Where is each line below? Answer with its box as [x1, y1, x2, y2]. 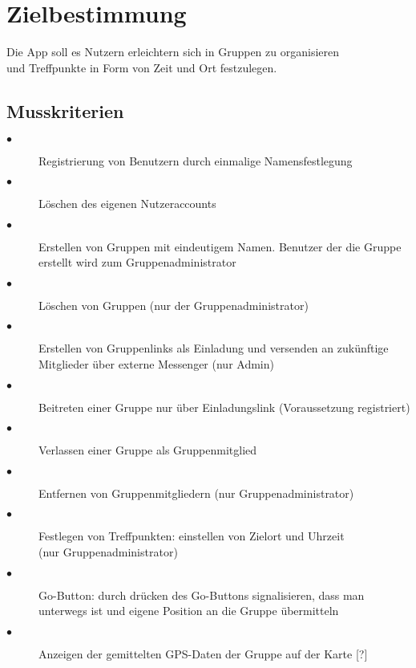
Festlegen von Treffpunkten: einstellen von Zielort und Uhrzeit [38, 527, 345, 544]
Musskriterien [6, 98, 124, 123]
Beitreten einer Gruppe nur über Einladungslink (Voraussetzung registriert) [38, 398, 410, 415]
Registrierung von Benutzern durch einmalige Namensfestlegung [38, 152, 353, 169]
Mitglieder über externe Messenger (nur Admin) [38, 356, 274, 373]
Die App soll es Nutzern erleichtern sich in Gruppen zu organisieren [6, 43, 340, 60]
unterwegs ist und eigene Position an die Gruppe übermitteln [38, 602, 339, 619]
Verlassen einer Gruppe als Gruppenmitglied [38, 442, 257, 458]
